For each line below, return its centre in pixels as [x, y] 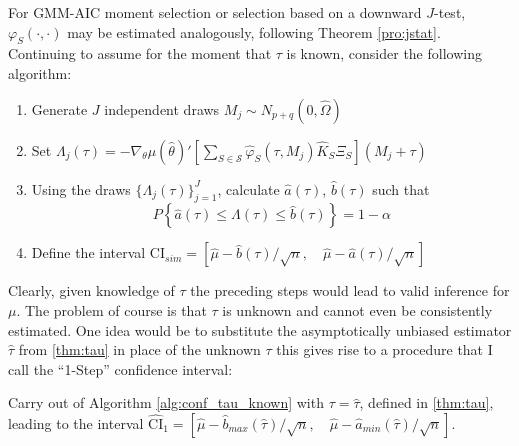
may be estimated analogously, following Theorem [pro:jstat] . [254, 31]
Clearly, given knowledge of [91, 290]
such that [401, 188]
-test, [450, 12]
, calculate [248, 188]
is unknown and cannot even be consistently [357, 309]
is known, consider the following [384, 53]
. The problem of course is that [111, 309]
